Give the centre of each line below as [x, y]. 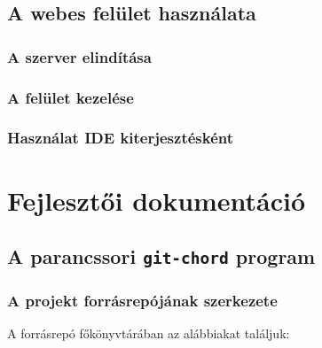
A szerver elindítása [79, 56]
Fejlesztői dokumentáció [157, 200]
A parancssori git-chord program [161, 256]
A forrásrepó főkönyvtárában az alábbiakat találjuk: [149, 333]
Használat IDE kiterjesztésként [121, 138]
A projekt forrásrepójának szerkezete [142, 300]
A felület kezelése [71, 97]
